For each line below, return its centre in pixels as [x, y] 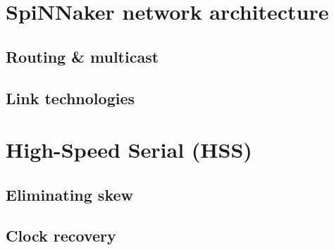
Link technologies [70, 98]
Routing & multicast [82, 56]
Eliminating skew [69, 194]
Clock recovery [61, 236]
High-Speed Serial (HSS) [129, 150]
